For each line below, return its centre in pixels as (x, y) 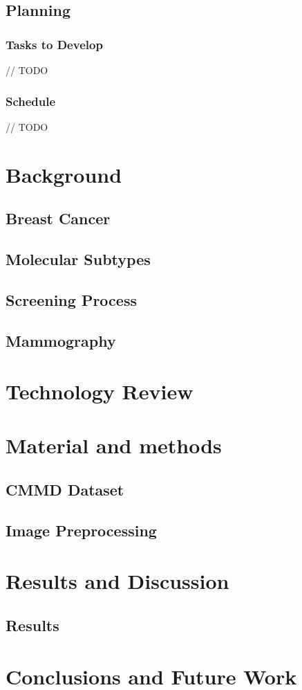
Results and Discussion (117, 581)
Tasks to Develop (54, 44)
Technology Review (100, 391)
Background (64, 174)
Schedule (31, 101)
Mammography (61, 340)
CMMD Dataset (65, 490)
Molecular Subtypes (78, 258)
